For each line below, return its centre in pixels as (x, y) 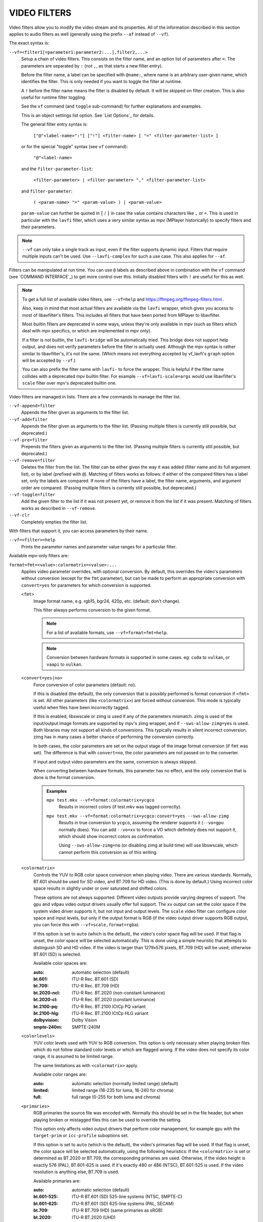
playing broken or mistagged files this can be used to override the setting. (108, 1120)
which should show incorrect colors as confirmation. (111, 836)
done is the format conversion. (64, 778)
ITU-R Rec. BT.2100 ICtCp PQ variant (109, 1006)
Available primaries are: (57, 1181)
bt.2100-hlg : (46, 1013)
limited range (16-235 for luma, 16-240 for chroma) (123, 1090)
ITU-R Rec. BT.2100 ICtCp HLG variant (110, 1013)
